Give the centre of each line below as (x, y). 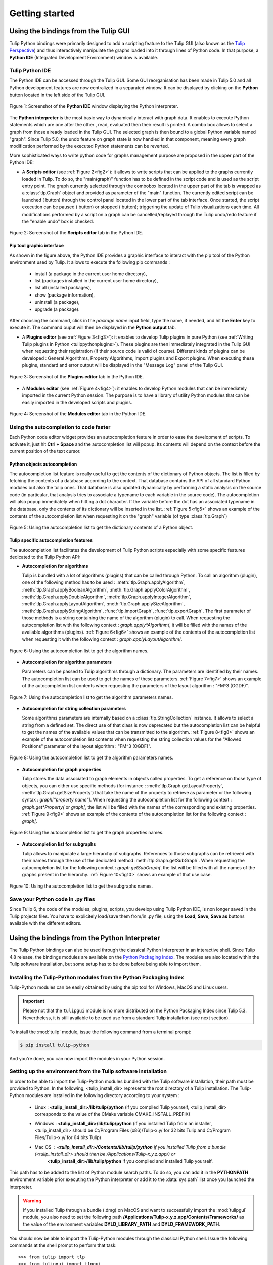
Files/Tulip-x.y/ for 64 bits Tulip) (68, 1137)
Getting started (42, 13)
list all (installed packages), (63, 288)
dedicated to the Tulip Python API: (45, 557)
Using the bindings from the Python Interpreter (85, 938)
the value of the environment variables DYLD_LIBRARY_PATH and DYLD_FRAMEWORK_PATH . (122, 1224)
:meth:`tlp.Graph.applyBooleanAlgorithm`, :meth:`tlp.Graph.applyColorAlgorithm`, (106, 589)
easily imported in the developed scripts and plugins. (77, 402)
